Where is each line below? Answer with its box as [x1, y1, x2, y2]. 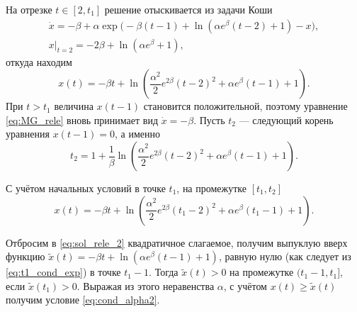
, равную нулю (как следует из [218, 249, 351, 264]
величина [54, 99, 93, 113]
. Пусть [193, 112, 225, 127]
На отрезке [6, 2, 52, 16]
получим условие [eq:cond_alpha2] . [6, 292, 160, 307]
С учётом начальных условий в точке [6, 181, 166, 196]
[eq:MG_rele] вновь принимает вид [6, 112, 159, 127]
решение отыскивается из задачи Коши [104, 2, 273, 16]
